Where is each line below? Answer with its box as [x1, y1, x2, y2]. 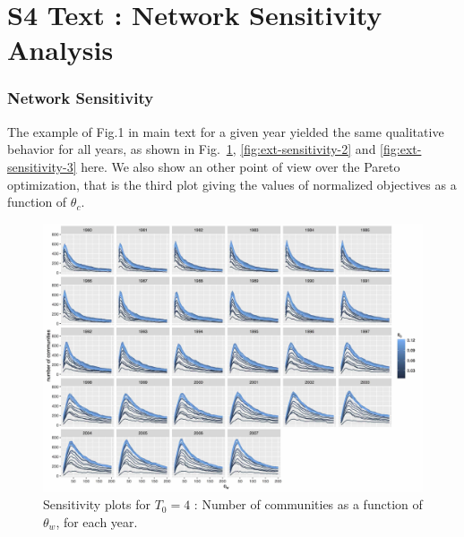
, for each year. [56, 512, 138, 531]
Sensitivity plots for [43, 495, 150, 514]
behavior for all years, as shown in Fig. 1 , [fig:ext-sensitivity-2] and [7, 140, 376, 158]
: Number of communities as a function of [193, 495, 423, 514]
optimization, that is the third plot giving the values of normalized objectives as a [7, 175, 457, 193]
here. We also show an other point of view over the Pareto [81, 157, 400, 175]
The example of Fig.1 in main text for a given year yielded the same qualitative [7, 122, 444, 141]
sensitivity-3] [7, 157, 77, 175]
